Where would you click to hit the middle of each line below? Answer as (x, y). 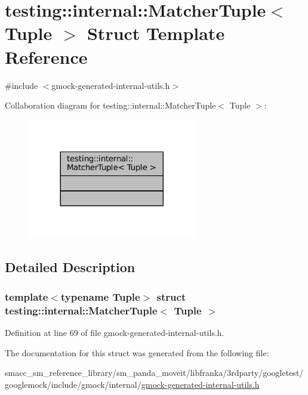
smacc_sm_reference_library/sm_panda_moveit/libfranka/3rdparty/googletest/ (154, 373)
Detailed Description (70, 267)
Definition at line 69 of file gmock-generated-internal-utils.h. (115, 332)
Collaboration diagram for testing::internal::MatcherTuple (110, 105)
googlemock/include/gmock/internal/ (73, 384)
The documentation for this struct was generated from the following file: (137, 352)
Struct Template (156, 33)
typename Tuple (100, 296)
